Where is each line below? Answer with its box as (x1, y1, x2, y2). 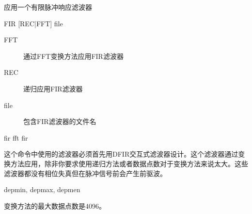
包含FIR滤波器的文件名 (23, 116, 96, 126)
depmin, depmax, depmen (4, 184, 80, 195)
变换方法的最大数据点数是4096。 (4, 200, 106, 211)
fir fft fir (4, 132, 28, 143)
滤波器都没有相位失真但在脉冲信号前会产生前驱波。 (4, 168, 167, 178)
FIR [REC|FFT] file (4, 18, 63, 28)
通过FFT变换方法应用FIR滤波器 (23, 51, 124, 61)
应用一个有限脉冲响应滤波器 (4, 2, 92, 12)
